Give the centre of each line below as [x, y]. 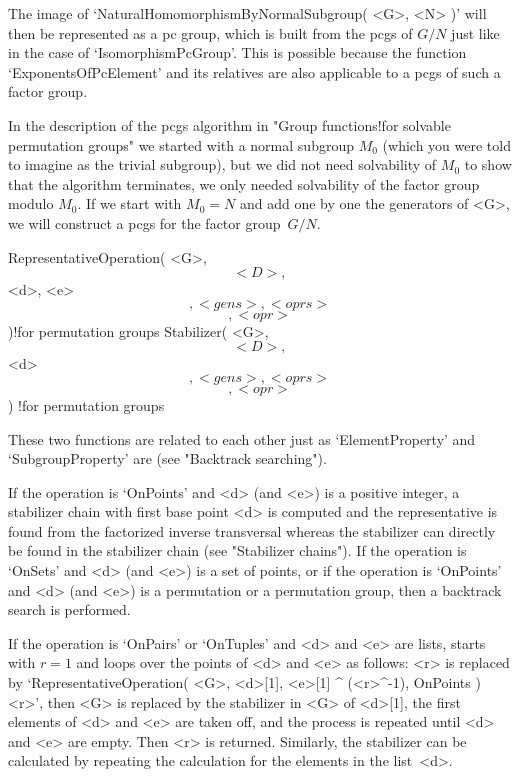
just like [475, 32]
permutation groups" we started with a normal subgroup [181, 144]
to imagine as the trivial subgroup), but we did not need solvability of [222, 164]
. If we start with [129, 203]
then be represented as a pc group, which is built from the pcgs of [210, 32]
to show [488, 164]
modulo [31, 203]
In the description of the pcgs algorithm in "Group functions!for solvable [229, 124]
